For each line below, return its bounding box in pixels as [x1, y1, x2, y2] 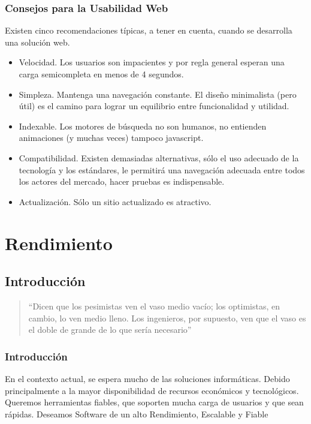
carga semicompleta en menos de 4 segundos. [19, 68, 184, 80]
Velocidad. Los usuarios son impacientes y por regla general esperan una [19, 56, 285, 68]
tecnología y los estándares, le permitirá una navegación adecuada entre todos [19, 163, 305, 176]
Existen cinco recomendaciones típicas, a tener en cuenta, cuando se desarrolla [5, 24, 292, 37]
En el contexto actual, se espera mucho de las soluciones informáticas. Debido [5, 372, 290, 384]
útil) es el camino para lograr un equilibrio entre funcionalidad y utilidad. [19, 100, 289, 112]
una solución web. [5, 35, 70, 48]
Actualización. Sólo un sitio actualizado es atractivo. [19, 195, 212, 208]
